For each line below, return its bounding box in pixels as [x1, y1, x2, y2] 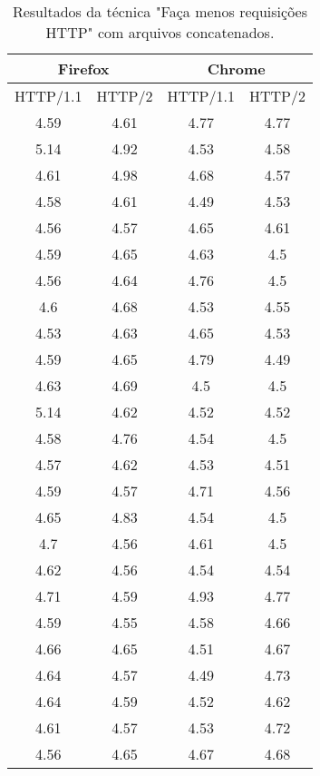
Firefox [57, 58, 110, 79]
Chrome [207, 58, 266, 79]
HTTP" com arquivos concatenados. [45, 22, 275, 43]
